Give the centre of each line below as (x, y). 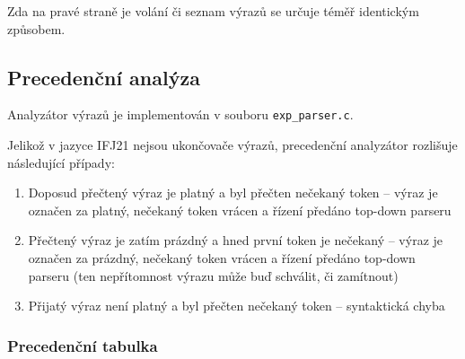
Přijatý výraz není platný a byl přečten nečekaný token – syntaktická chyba (237, 306)
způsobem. (36, 28)
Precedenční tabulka (83, 345)
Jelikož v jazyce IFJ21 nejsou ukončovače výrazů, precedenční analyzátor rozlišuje (232, 145)
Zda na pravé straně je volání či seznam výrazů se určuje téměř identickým (213, 11)
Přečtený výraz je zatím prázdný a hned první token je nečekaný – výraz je (236, 240)
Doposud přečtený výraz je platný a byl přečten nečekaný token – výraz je (233, 193)
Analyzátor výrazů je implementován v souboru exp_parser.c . (180, 114)
